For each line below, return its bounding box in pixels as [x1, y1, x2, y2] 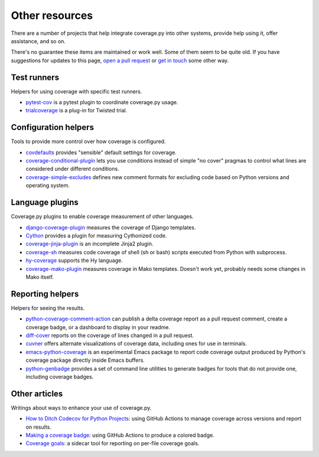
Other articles [11, 388, 63, 398]
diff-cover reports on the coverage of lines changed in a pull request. [25, 332, 194, 339]
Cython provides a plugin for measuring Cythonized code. [25, 232, 167, 239]
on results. [25, 423, 51, 430]
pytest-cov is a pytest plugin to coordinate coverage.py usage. [25, 99, 178, 106]
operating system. [25, 182, 70, 189]
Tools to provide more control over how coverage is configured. [11, 138, 166, 145]
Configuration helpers [11, 122, 95, 132]
